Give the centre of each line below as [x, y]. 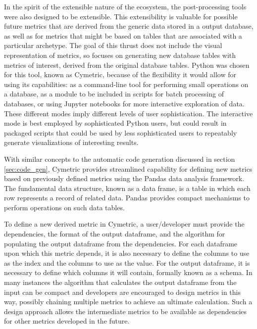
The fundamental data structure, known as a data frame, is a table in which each [127, 188]
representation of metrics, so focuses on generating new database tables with [120, 55]
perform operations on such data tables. [64, 207]
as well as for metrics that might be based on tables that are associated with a [123, 35]
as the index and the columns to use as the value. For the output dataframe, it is [127, 262]
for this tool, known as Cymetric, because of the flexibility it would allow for [120, 74]
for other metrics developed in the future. [67, 321]
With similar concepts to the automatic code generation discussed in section [120, 159]
